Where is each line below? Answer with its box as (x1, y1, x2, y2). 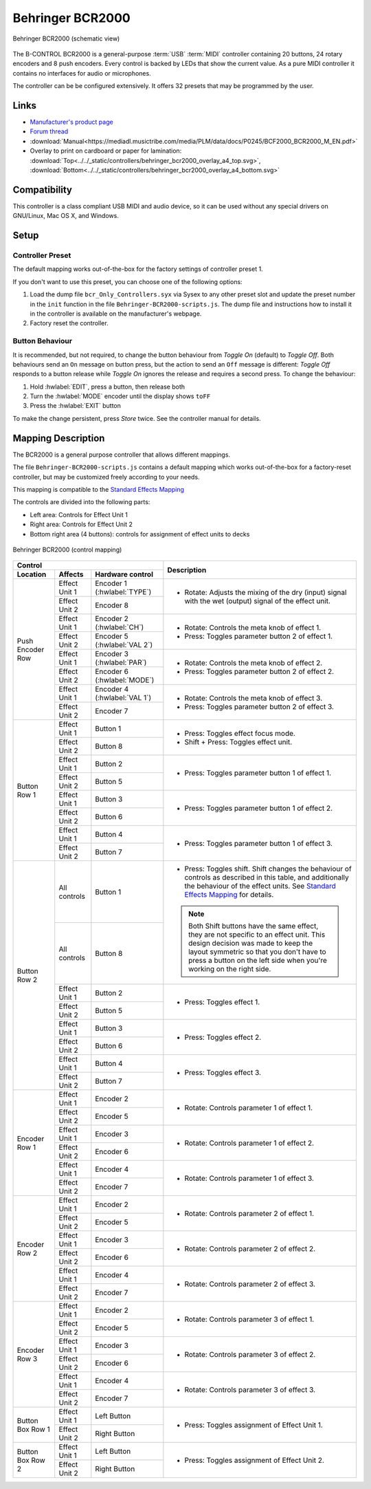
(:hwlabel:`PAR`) (95, 657, 147, 667)
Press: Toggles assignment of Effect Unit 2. (184, 1455, 324, 1465)
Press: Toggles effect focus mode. (184, 728, 295, 738)
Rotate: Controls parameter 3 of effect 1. (184, 1314, 315, 1324)
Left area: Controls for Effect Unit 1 (30, 510, 128, 519)
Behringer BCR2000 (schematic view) (12, 34, 120, 43)
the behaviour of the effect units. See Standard (184, 881, 336, 891)
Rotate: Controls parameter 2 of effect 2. (184, 1243, 316, 1253)
